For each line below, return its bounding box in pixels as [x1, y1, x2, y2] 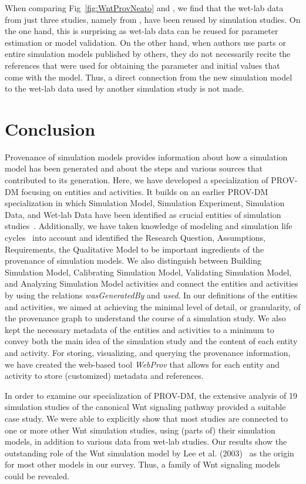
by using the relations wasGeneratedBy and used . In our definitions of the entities [5, 289, 298, 301]
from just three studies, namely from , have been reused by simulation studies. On [5, 13, 301, 25]
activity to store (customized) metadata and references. [5, 369, 204, 382]
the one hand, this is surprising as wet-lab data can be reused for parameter [5, 25, 278, 37]
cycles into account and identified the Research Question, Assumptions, [5, 231, 266, 244]
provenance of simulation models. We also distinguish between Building [5, 254, 261, 267]
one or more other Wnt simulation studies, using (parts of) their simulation [5, 423, 275, 436]
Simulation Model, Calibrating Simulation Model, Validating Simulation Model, [5, 265, 292, 278]
